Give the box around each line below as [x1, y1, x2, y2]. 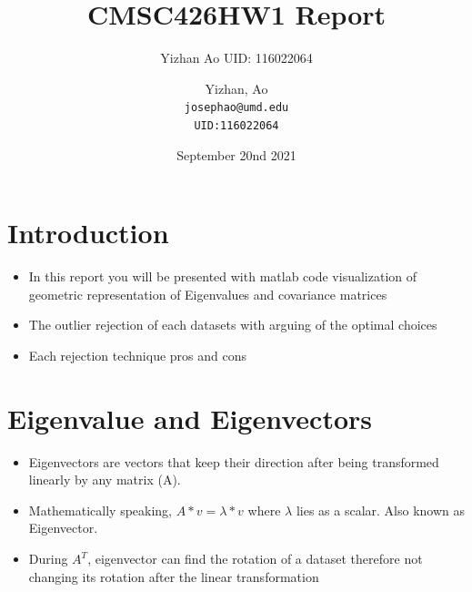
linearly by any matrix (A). [28, 470, 181, 489]
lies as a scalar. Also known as [296, 500, 465, 519]
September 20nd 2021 [176, 145, 296, 164]
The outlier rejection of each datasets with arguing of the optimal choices [28, 315, 437, 334]
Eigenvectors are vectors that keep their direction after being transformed [28, 452, 439, 471]
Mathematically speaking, [28, 500, 173, 519]
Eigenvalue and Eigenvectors [7, 399, 372, 436]
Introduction [7, 214, 169, 251]
